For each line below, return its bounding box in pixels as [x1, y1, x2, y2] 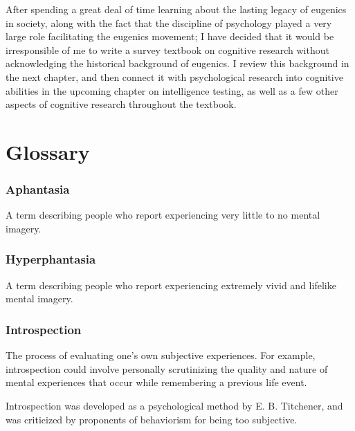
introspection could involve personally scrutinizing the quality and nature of [6, 361, 328, 376]
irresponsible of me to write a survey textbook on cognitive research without [6, 42, 329, 57]
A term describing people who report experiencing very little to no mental [6, 208, 320, 222]
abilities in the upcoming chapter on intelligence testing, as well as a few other [6, 83, 338, 98]
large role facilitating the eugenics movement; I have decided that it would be [6, 29, 334, 44]
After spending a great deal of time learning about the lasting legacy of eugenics [6, 2, 347, 16]
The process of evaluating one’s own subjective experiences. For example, [6, 348, 316, 363]
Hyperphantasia [6, 250, 96, 268]
